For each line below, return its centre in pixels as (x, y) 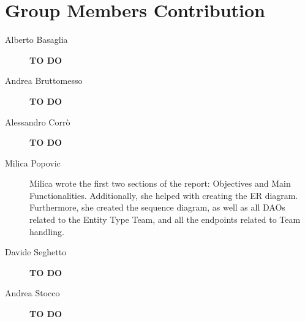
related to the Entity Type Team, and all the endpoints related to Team (165, 219)
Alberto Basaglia (36, 39)
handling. (47, 231)
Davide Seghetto (36, 252)
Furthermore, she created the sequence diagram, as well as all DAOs (157, 207)
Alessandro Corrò (38, 122)
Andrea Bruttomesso (44, 80)
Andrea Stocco (32, 293)
